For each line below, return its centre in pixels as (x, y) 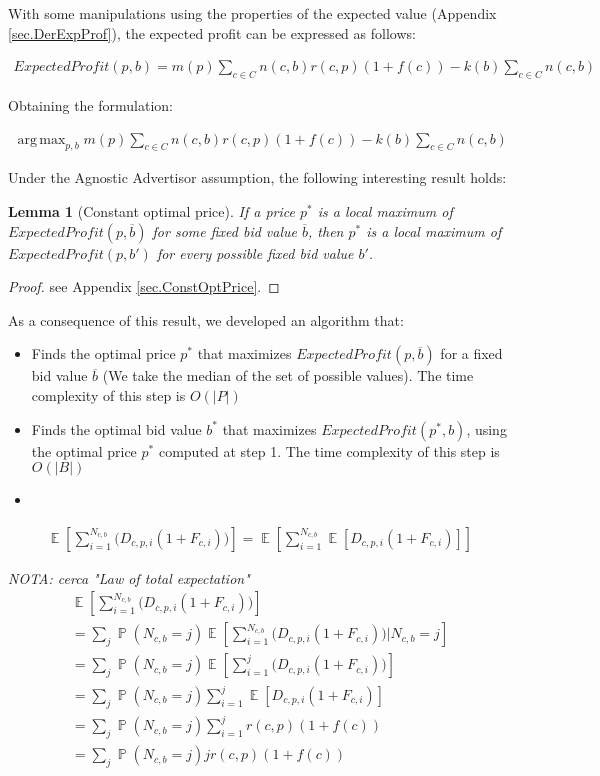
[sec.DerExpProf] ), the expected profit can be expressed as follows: (212, 32)
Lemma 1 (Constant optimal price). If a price (151, 211)
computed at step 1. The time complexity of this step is (329, 450)
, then (326, 230)
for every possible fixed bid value (255, 252)
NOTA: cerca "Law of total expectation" (129, 577)
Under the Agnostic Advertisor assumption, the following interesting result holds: (257, 177)
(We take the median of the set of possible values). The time (288, 375)
